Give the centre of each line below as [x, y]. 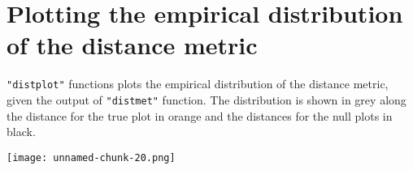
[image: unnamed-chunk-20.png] [91, 157]
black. [21, 132]
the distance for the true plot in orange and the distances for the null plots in [200, 115]
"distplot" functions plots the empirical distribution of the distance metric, [198, 84]
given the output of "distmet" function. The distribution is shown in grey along [206, 99]
